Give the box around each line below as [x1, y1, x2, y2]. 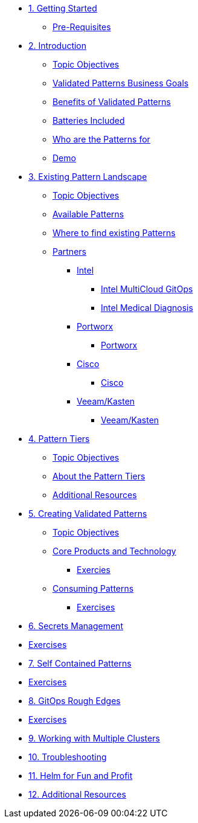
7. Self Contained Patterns [28, 658, 132, 668]
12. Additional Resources [28, 789, 126, 799]
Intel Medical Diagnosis [101, 303, 193, 313]
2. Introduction [28, 40, 87, 51]
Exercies [77, 565, 110, 575]
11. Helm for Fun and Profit [28, 770, 133, 781]
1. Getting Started [28, 3, 97, 13]
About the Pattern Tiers [53, 471, 145, 481]
